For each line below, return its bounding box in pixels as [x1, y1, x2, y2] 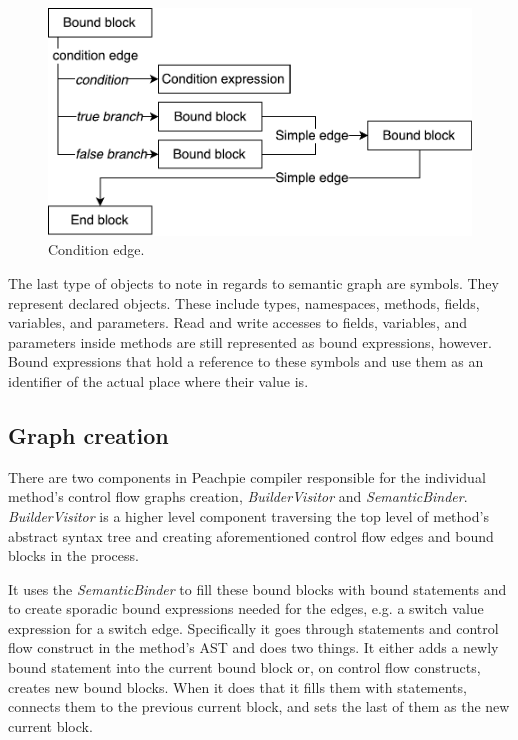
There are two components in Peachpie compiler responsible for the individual [8, 466, 486, 487]
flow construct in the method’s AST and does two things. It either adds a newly [8, 637, 499, 658]
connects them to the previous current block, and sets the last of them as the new [8, 696, 510, 717]
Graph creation [8, 419, 169, 450]
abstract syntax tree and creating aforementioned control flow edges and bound [8, 525, 494, 546]
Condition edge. [48, 239, 145, 260]
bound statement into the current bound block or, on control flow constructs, [8, 657, 481, 678]
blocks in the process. [8, 545, 139, 566]
